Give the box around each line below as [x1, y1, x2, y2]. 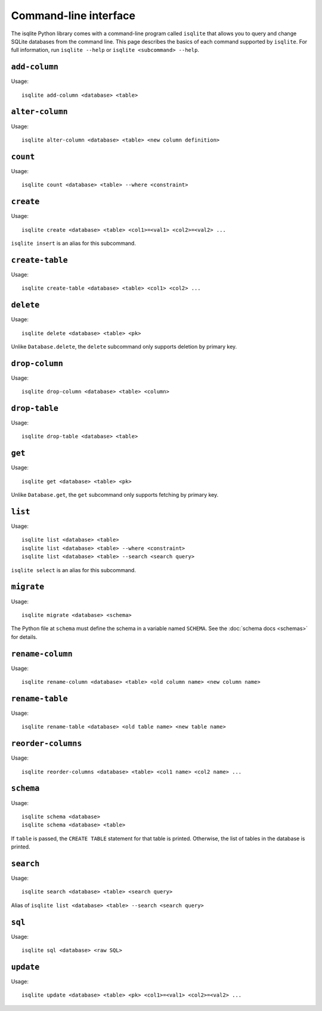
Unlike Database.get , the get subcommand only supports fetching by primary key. [11, 491, 219, 499]
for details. [11, 633, 38, 640]
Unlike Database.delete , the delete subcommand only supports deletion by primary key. [11, 343, 237, 350]
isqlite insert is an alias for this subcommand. [11, 239, 137, 247]
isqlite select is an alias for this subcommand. [11, 566, 137, 573]
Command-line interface [11, 9, 135, 22]
